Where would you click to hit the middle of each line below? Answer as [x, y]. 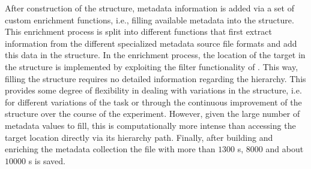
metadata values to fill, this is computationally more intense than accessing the [150, 125]
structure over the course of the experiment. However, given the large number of [152, 114]
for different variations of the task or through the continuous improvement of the [153, 102]
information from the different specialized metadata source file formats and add [151, 43]
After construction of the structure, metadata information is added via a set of [149, 8]
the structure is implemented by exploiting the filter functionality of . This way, [152, 66]
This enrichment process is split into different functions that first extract [138, 31]
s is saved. [47, 160]
